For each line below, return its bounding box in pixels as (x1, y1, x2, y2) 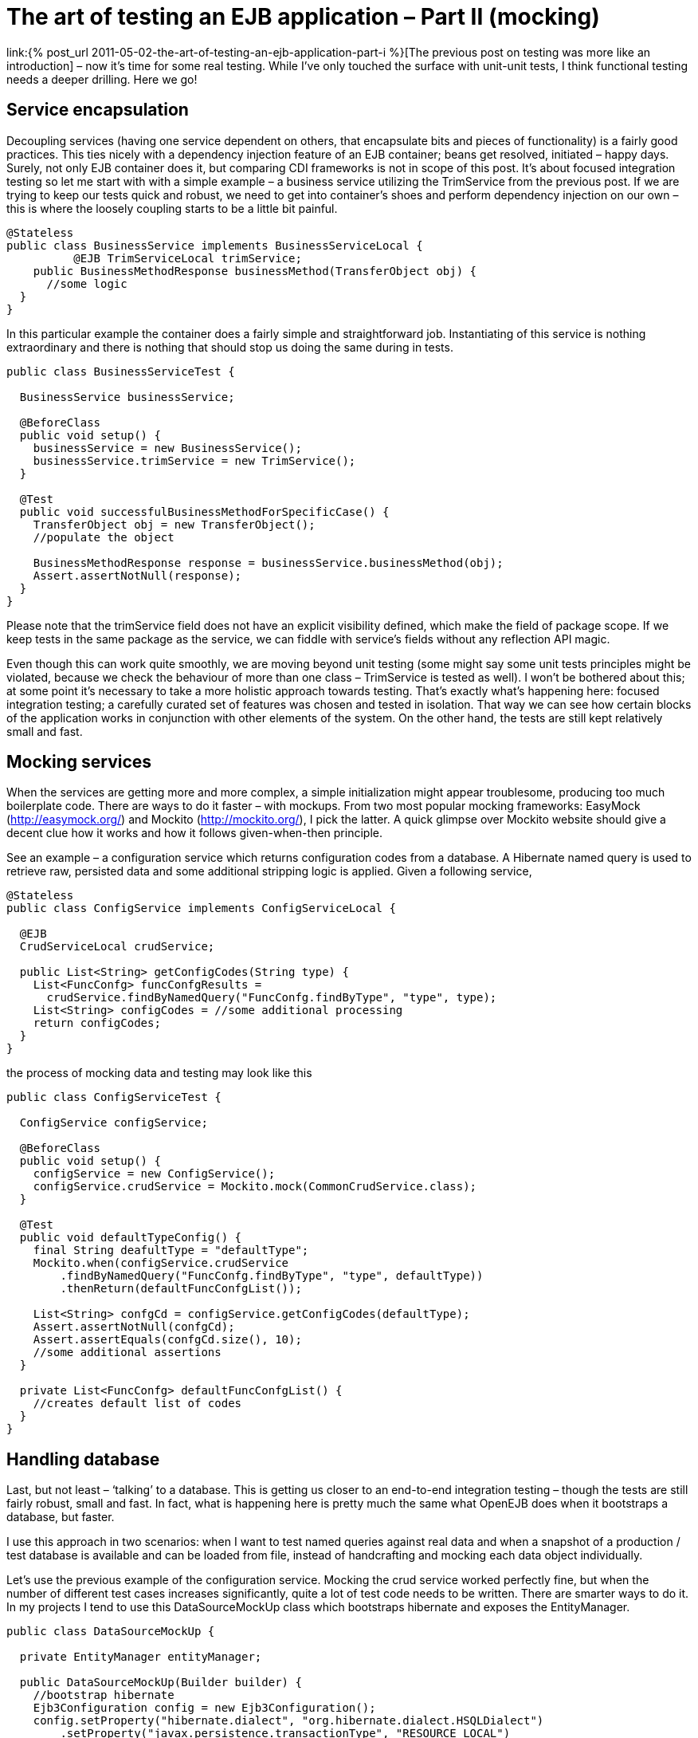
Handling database (6, 1449, 160, 1469)
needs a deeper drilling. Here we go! (6, 72, 198, 86)
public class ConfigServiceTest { (6, 1091, 222, 1104)
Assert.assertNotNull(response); (33, 568, 242, 582)
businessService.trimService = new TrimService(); (33, 454, 356, 467)
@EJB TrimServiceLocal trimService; (73, 251, 302, 265)
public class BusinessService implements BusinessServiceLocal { (6, 238, 423, 252)
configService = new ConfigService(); (33, 1167, 276, 1181)
